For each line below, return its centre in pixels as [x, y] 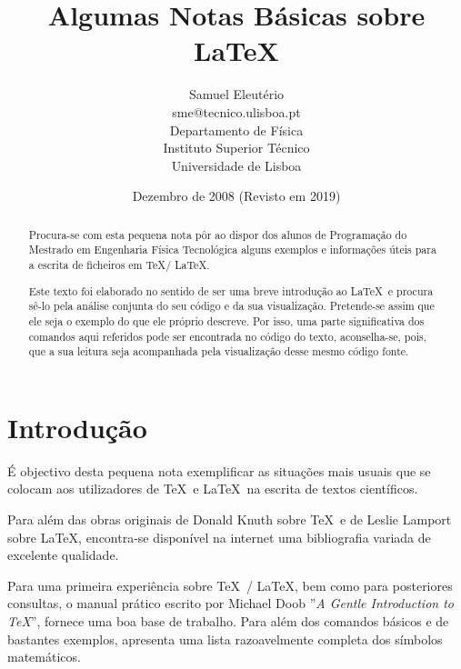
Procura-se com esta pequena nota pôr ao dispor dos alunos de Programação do [218, 234]
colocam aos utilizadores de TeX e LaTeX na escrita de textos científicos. [213, 489]
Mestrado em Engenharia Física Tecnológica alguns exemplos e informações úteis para [232, 250]
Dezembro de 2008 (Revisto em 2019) [236, 196]
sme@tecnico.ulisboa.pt [236, 111]
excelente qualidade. [63, 555]
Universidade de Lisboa [236, 165]
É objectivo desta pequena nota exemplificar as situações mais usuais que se [219, 470]
